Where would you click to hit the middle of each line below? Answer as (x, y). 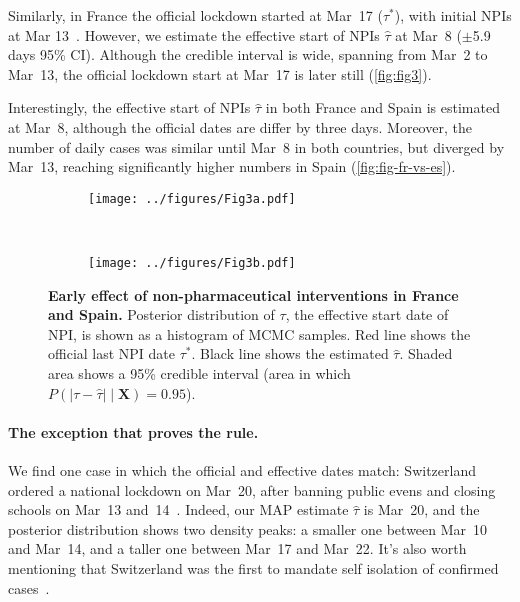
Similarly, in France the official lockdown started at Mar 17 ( (195, 15)
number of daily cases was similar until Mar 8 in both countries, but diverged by (256, 146)
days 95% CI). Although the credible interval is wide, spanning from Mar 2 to (248, 54)
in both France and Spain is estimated (382, 107)
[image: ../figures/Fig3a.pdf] (192, 198)
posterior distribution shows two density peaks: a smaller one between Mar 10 (248, 528)
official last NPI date (112, 353)
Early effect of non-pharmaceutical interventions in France (253, 294)
